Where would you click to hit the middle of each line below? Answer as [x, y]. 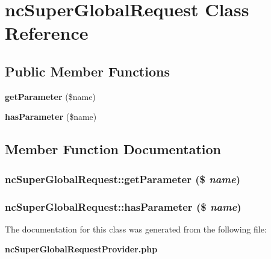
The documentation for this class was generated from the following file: [136, 229]
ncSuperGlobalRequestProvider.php [81, 249]
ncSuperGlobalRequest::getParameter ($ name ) [123, 179]
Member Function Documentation [113, 149]
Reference [47, 33]
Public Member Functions [87, 71]
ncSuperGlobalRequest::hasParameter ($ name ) [123, 206]
